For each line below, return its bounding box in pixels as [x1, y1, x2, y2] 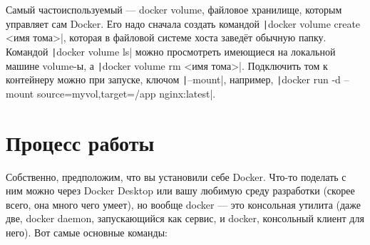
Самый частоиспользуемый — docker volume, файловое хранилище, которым [6, 2, 342, 16]
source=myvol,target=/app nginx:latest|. [36, 85, 216, 100]
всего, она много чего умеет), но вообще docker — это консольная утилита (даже [6, 197, 361, 212]
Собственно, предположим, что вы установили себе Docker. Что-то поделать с [6, 169, 346, 184]
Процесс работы [6, 127, 155, 157]
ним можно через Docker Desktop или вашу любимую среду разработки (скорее [6, 183, 355, 198]
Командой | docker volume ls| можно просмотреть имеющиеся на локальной [6, 43, 336, 58]
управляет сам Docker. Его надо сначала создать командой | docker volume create [6, 16, 361, 31]
